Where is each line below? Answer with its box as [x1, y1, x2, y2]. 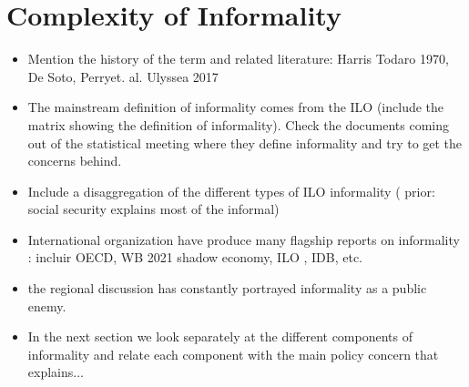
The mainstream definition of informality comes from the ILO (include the [27, 97, 444, 117]
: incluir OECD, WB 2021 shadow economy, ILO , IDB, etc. [27, 248, 363, 267]
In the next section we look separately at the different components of [27, 327, 413, 346]
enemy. [27, 296, 66, 315]
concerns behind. [27, 151, 122, 170]
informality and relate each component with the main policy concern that [27, 344, 439, 363]
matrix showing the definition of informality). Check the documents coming [27, 115, 450, 134]
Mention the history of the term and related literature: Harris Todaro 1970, [27, 49, 449, 68]
